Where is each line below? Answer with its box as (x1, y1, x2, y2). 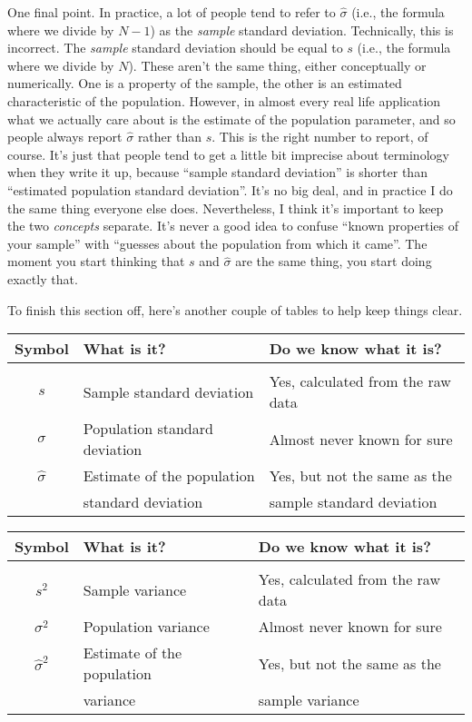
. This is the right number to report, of (211, 127, 428, 146)
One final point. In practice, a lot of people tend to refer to (7, 3, 336, 21)
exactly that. (7, 269, 78, 288)
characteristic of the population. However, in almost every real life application (7, 91, 441, 110)
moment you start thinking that (7, 252, 185, 271)
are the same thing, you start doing (235, 252, 432, 271)
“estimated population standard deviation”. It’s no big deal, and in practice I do (7, 180, 453, 199)
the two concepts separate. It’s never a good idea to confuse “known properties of (7, 216, 458, 235)
